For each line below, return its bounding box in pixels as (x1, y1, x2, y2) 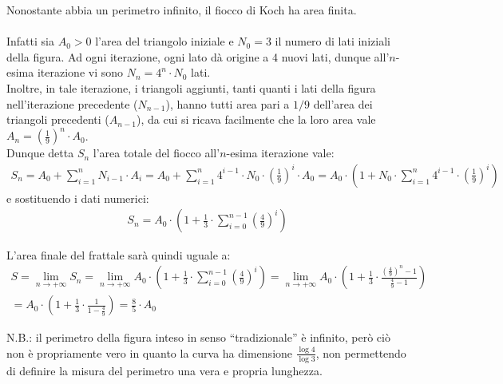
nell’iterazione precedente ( (6, 95, 138, 112)
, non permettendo (315, 344, 406, 361)
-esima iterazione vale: (226, 144, 335, 161)
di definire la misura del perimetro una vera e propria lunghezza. (6, 362, 323, 378)
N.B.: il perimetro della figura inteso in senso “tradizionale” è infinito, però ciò (6, 329, 390, 346)
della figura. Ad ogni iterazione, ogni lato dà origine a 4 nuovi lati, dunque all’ (6, 48, 390, 65)
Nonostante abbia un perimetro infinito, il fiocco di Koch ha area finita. (6, 2, 357, 18)
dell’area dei (313, 95, 373, 112)
